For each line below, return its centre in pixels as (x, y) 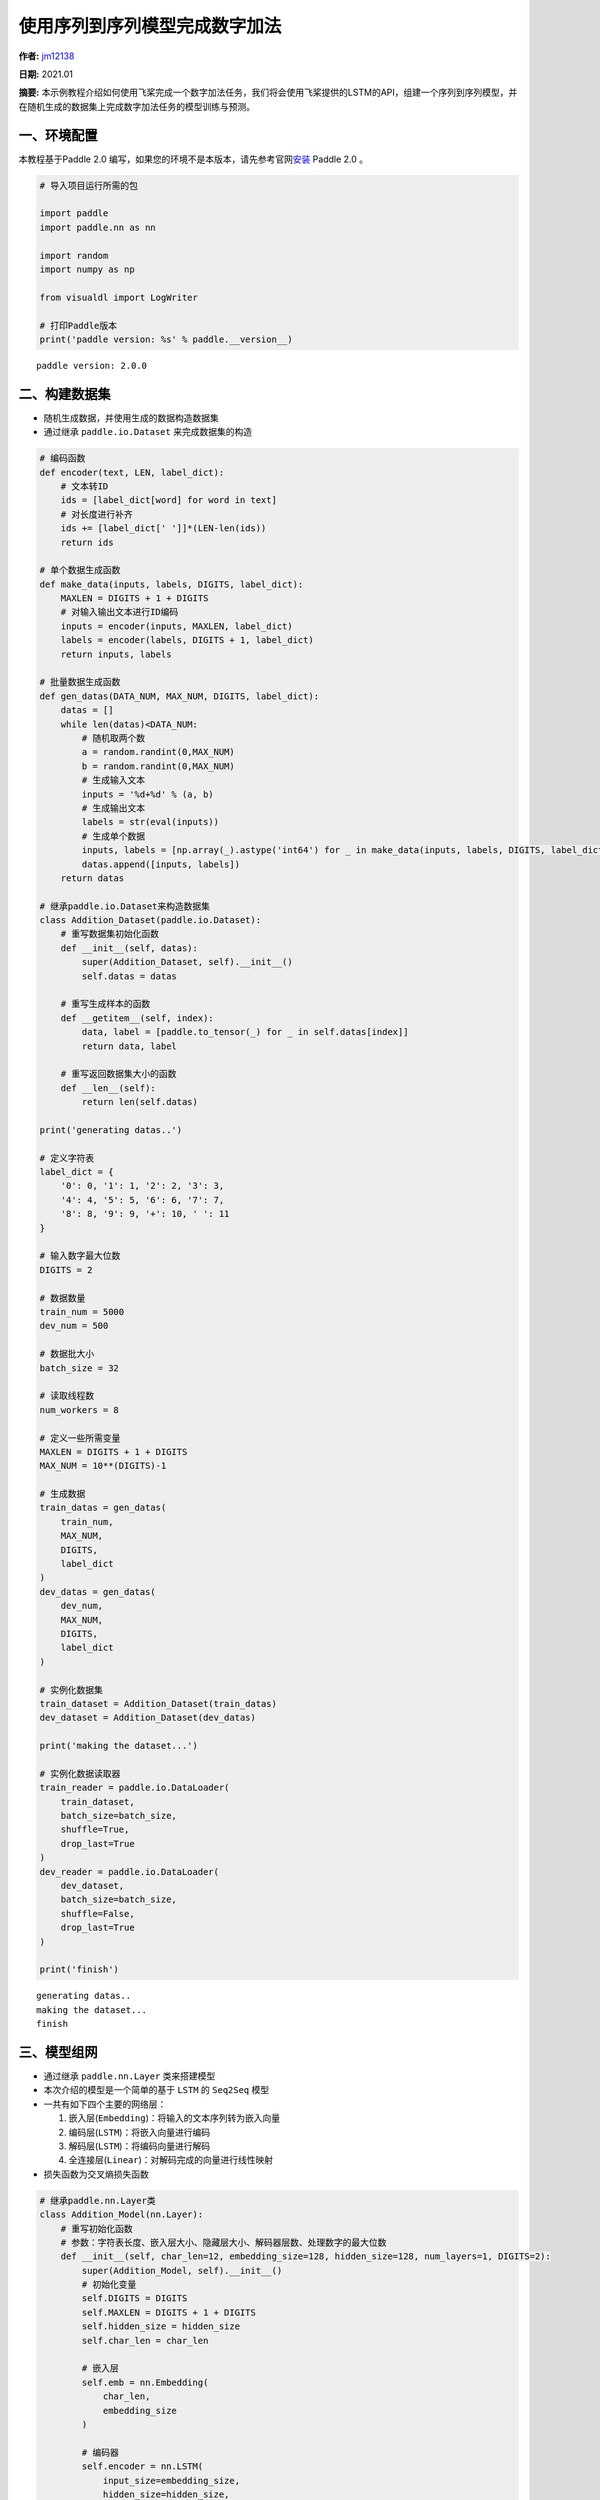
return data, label (129, 1046)
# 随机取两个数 (113, 738)
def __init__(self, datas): (129, 948)
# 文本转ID (84, 486)
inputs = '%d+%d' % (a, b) (147, 794)
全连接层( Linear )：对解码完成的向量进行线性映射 (171, 2160)
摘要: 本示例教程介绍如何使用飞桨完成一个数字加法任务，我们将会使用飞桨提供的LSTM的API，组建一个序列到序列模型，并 (268, 92)
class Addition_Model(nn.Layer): (121, 2214)
